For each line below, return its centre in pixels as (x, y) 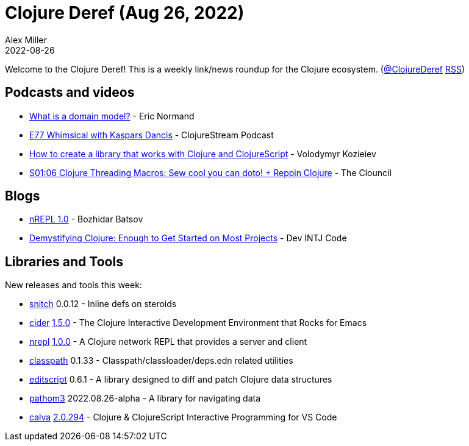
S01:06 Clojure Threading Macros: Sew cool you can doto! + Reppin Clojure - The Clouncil (210, 172)
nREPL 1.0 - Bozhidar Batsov (86, 219)
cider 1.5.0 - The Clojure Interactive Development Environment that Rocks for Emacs (198, 323)
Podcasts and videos (70, 93)
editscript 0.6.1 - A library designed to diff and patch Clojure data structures (181, 380)
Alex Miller (26, 40)
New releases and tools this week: (73, 285)
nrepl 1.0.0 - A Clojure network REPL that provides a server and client (168, 342)
